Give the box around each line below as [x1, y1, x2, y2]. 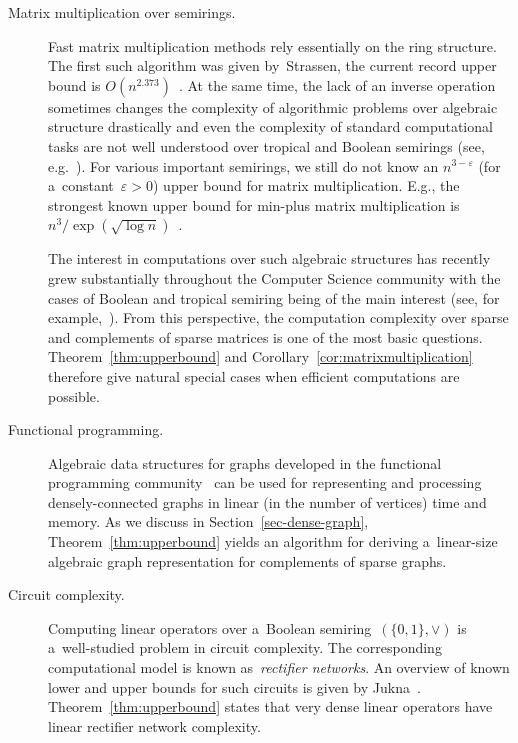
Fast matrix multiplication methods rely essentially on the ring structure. [48, 35, 497, 56]
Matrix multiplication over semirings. [8, 2, 236, 22]
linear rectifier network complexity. [48, 715, 261, 736]
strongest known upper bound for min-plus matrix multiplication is [48, 194, 460, 215]
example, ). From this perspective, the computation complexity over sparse [48, 307, 509, 328]
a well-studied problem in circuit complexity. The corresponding [48, 637, 442, 658]
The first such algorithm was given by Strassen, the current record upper [48, 55, 497, 76]
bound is [48, 74, 101, 95]
